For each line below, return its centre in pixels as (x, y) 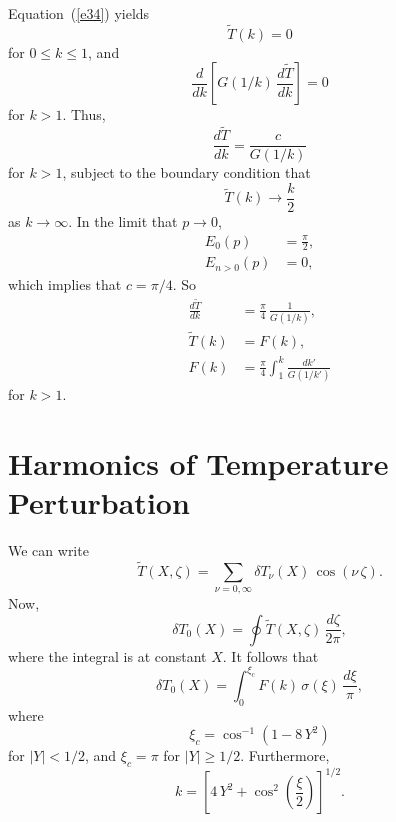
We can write (48, 549)
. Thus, (84, 114)
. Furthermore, (285, 755)
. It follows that (270, 655)
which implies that (65, 283)
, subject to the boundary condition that (186, 172)
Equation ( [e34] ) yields (79, 13)
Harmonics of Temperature (198, 462)
